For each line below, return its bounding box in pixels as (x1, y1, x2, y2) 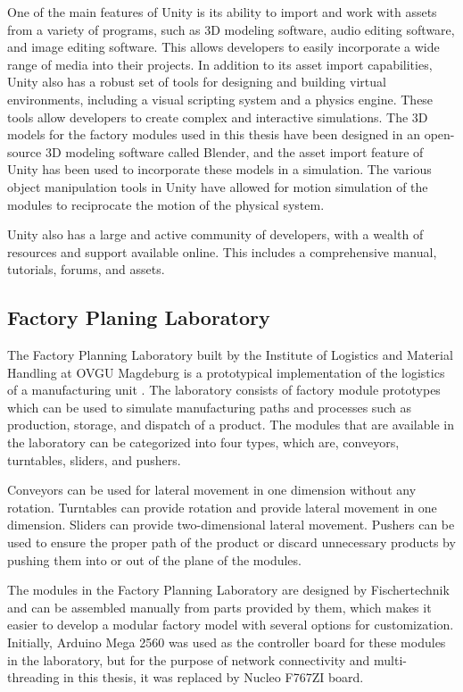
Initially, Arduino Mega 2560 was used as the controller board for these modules (7, 633, 446, 652)
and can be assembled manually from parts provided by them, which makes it (7, 597, 432, 616)
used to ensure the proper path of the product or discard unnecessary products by (7, 533, 456, 552)
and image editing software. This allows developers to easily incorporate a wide (7, 38, 440, 56)
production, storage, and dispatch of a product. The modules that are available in (7, 415, 454, 434)
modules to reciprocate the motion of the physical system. (7, 195, 325, 213)
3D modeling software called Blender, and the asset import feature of (45, 142, 424, 161)
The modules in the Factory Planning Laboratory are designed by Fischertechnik (7, 580, 450, 599)
